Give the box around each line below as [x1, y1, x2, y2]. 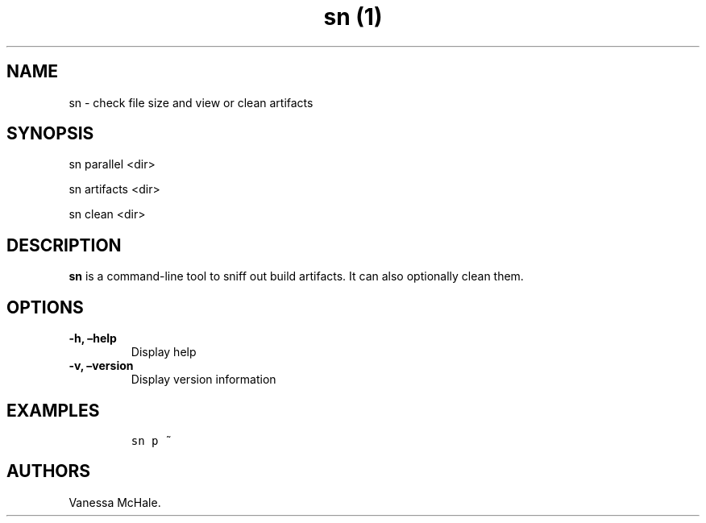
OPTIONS [6, 297, 84, 318]
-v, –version [69, 359, 134, 373]
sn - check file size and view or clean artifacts [69, 95, 314, 110]
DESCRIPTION [6, 235, 122, 255]
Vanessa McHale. [69, 495, 161, 509]
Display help [131, 345, 197, 359]
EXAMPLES [6, 400, 100, 421]
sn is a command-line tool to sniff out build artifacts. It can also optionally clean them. [69, 269, 524, 284]
